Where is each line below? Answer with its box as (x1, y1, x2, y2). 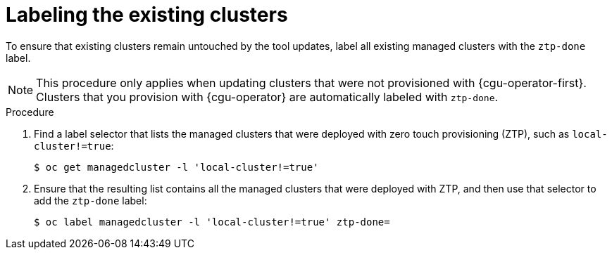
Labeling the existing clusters (6, 3, 288, 27)
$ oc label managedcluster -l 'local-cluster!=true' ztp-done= (34, 216, 390, 228)
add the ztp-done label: (34, 194, 147, 207)
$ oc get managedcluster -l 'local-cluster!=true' (34, 161, 319, 173)
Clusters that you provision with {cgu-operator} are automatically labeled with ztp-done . (36, 89, 499, 104)
